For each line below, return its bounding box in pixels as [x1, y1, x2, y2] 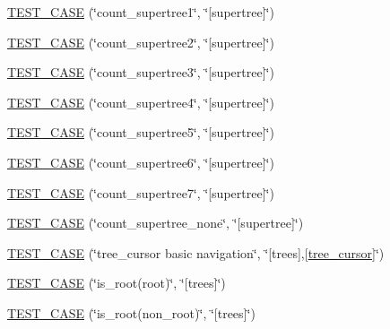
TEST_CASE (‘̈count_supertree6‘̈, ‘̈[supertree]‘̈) [7, 152, 274, 171]
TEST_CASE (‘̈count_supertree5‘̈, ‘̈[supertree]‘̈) [7, 123, 274, 142]
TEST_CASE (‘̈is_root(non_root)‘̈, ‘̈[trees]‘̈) [7, 303, 256, 322]
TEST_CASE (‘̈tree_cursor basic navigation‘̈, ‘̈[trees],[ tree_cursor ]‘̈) [7, 243, 385, 262]
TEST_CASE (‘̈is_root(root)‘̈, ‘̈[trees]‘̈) [7, 273, 226, 292]
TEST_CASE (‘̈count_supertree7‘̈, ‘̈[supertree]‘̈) [7, 183, 274, 202]
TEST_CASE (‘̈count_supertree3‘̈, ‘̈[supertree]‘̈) [7, 63, 274, 82]
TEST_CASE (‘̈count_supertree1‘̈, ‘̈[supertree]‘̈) [7, 3, 274, 21]
